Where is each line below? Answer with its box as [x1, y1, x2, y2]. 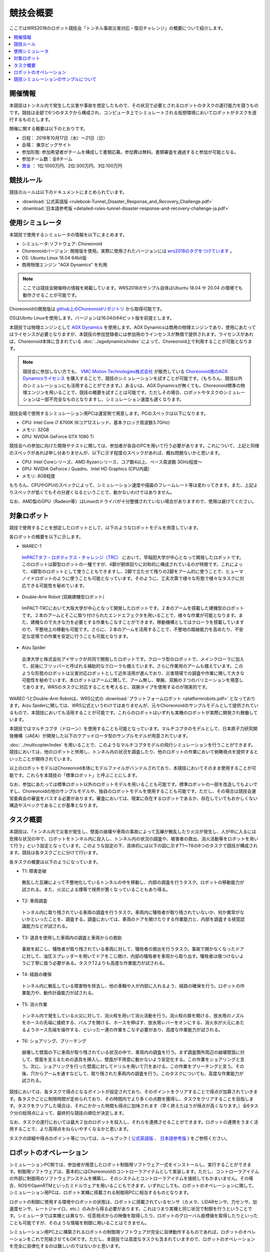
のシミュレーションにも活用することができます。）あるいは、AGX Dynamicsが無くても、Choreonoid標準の [22, 382, 241, 388]
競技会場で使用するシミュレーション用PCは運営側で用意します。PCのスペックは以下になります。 [9, 410, 208, 416]
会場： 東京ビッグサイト [21, 142, 71, 148]
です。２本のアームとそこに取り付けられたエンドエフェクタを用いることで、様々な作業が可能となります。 [21, 612, 239, 618]
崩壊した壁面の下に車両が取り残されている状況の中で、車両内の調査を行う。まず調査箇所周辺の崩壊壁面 [21, 1049, 236, 1055]
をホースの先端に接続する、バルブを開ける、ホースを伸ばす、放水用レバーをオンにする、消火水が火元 [21, 1020, 231, 1026]
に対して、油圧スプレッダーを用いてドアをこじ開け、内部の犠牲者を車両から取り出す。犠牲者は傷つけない [21, 953, 240, 959]
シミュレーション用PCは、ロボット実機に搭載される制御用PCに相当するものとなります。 [9, 1189, 191, 1195]
